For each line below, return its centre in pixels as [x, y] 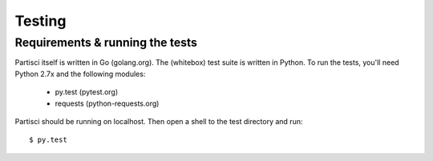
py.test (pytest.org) [87, 92]
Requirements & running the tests [106, 42]
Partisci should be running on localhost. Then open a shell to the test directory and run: [159, 121]
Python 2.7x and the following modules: [80, 74]
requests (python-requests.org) [107, 103]
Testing [40, 21]
